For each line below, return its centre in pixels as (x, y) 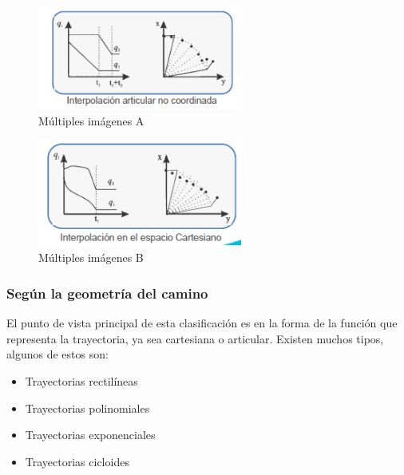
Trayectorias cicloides (77, 461)
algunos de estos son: (57, 354)
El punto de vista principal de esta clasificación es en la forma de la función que (202, 323)
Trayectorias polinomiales (87, 408)
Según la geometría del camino (107, 293)
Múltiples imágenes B (91, 257)
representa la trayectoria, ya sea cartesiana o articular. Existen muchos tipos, (195, 338)
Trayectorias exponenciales (90, 435)
